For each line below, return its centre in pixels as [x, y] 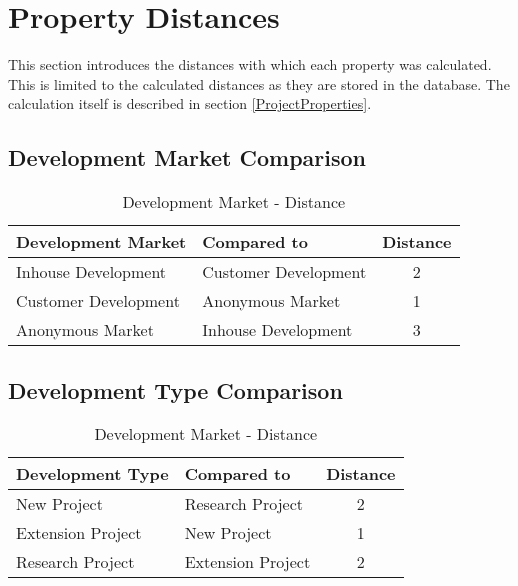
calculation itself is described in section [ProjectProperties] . [190, 103]
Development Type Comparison [175, 389]
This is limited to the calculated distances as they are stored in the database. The [259, 83]
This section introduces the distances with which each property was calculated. [250, 64]
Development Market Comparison [187, 157]
